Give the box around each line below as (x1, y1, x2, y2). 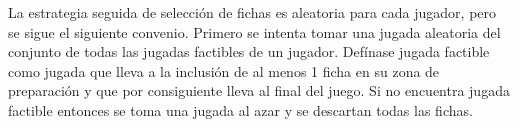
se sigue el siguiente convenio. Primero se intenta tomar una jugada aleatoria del (8, 21, 501, 42)
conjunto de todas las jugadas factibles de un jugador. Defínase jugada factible (8, 41, 490, 62)
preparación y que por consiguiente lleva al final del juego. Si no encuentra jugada (8, 80, 510, 101)
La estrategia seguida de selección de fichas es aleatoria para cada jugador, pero (8, 2, 497, 22)
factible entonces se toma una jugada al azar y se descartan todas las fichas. (8, 99, 473, 120)
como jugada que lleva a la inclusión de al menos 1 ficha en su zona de (8, 60, 440, 81)
